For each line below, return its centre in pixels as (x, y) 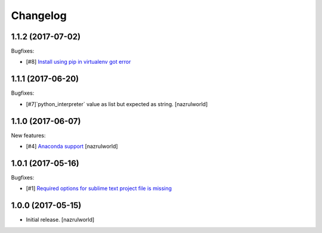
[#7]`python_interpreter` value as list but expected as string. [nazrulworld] (117, 104)
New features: (28, 135)
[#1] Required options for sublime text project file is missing (99, 188)
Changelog (39, 15)
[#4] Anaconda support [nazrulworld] (72, 147)
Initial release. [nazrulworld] (60, 220)
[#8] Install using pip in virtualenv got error (78, 62)
